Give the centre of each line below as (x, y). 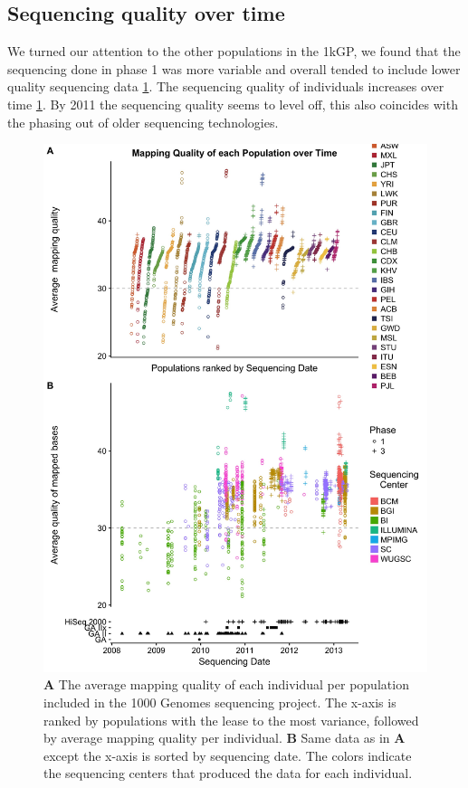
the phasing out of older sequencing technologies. (143, 122)
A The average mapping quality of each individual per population (226, 684)
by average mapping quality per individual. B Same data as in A (224, 738)
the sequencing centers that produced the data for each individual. (228, 773)
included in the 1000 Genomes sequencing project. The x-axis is (220, 702)
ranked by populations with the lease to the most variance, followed (231, 720)
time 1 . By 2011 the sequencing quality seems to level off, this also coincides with (233, 104)
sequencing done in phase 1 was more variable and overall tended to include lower (234, 68)
